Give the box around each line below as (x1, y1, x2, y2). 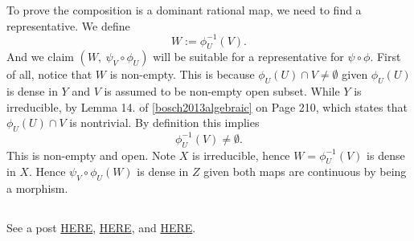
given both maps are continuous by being (203, 163, 407, 180)
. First (370, 48, 401, 65)
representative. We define (6, 17, 130, 34)
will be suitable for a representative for (153, 48, 344, 65)
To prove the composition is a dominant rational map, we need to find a (6, 2, 362, 18)
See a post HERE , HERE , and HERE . (6, 219, 196, 236)
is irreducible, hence (192, 146, 290, 163)
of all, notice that (6, 66, 92, 83)
